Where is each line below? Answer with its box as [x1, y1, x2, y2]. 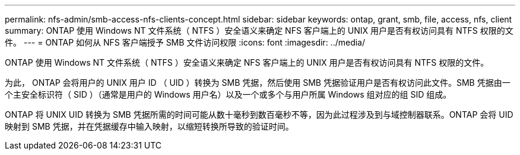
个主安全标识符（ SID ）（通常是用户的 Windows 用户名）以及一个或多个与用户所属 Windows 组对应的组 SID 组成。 [5, 89, 452, 99]
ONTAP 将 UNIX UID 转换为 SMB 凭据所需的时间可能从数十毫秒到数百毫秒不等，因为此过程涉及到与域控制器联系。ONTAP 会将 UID [5, 109, 513, 120]
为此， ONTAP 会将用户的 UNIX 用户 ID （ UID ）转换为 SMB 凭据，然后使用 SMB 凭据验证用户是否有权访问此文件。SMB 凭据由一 [5, 77, 511, 88]
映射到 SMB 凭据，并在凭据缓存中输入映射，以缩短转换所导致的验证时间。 [5, 121, 294, 131]
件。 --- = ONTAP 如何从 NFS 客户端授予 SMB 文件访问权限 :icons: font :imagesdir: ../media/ [5, 37, 366, 47]
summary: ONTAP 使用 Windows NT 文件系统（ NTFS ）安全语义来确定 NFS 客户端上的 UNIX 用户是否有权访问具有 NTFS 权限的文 [5, 25, 513, 35]
